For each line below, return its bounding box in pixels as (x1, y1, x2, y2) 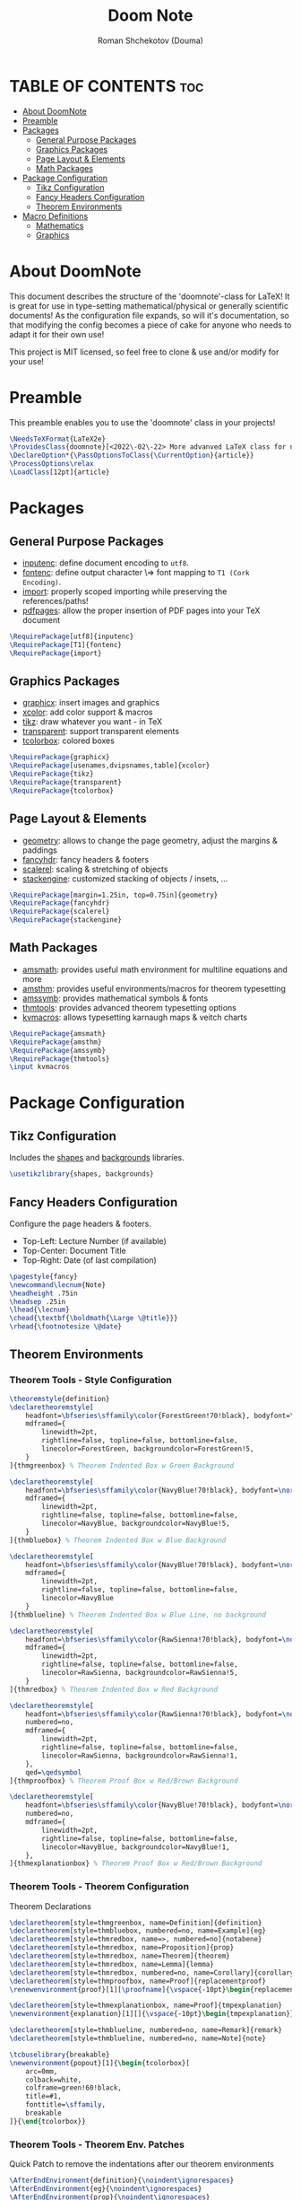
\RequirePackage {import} (9, 648, 102, 658)
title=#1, (25, 2092, 63, 2101)
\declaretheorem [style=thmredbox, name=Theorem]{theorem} (9, 1951, 230, 1961)
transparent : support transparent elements (21, 726, 180, 737)
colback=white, (25, 2075, 82, 2084)
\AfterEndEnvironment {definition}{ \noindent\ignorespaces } (9, 2176, 235, 2186)
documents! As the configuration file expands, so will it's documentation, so (9, 310, 289, 320)
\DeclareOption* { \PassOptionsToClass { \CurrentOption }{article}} (9, 451, 254, 460)
